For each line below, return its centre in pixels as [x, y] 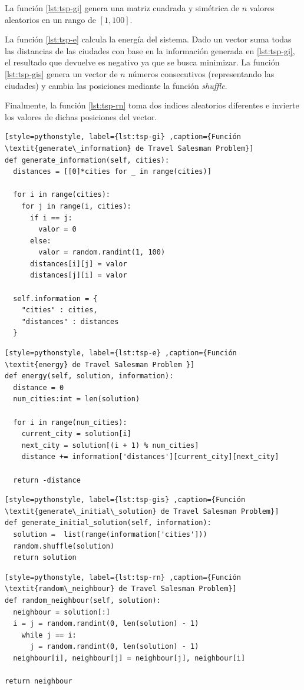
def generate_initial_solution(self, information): [108, 523]
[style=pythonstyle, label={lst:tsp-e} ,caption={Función [121, 353]
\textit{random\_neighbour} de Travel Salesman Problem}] [121, 589]
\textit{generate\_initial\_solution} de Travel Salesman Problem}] [142, 511]
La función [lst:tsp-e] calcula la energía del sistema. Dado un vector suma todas [148, 39]
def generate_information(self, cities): [87, 160]
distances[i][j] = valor [78, 264]
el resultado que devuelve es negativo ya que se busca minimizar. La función [142, 62]
